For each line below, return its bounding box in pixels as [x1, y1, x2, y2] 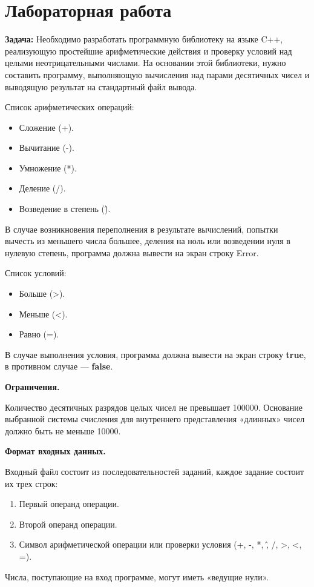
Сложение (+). [19, 121, 74, 133]
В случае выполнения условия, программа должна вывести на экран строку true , [5, 348, 306, 360]
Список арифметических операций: [5, 101, 134, 113]
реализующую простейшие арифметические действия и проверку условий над [5, 44, 292, 57]
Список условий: [5, 267, 67, 279]
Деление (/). [19, 182, 66, 194]
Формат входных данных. [5, 445, 106, 457]
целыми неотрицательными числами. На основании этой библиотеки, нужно [5, 56, 286, 69]
